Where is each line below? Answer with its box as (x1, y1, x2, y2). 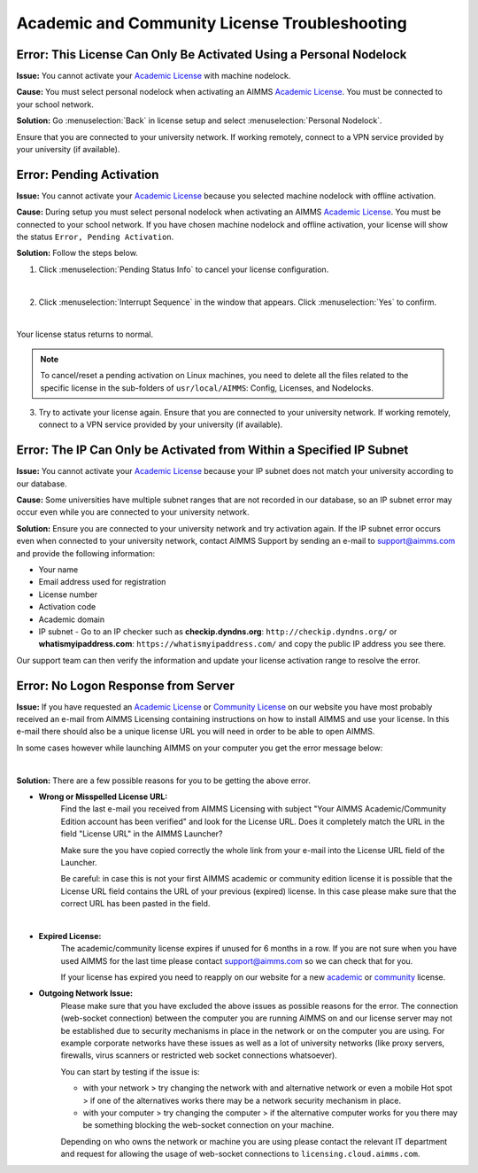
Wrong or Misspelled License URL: (38, 791, 168, 802)
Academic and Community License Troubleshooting (16, 13, 407, 33)
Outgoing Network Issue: (38, 988, 134, 998)
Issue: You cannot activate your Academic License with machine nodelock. (16, 71, 291, 82)
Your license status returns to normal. (16, 329, 154, 340)
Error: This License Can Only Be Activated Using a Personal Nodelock (16, 47, 407, 62)
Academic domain (38, 614, 105, 625)
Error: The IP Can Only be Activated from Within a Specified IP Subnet (16, 443, 409, 458)
